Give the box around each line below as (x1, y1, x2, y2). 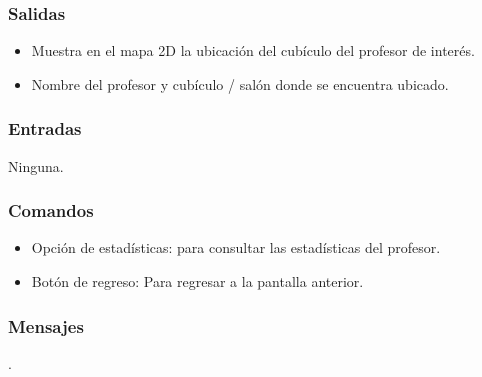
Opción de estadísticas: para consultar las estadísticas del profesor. (31, 237, 441, 258)
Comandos (8, 198, 94, 223)
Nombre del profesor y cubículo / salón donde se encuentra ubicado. (31, 73, 449, 94)
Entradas (8, 116, 82, 141)
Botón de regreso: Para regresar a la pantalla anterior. (31, 271, 364, 292)
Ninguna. (8, 155, 64, 176)
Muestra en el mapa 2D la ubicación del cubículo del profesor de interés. (31, 40, 475, 61)
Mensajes (8, 313, 84, 338)
